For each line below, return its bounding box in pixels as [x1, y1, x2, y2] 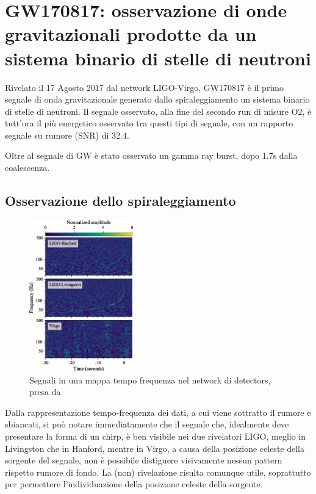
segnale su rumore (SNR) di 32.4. [5, 128, 129, 141]
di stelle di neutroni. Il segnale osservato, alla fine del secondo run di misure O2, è [5, 104, 312, 117]
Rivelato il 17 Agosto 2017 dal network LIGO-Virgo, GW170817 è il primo [5, 81, 284, 93]
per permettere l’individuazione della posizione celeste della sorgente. [5, 478, 263, 490]
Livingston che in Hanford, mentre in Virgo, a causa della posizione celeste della [5, 441, 304, 454]
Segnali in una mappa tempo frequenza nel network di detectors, [29, 373, 271, 386]
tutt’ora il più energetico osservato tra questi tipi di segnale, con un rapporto [5, 117, 293, 129]
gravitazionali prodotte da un [5, 21, 257, 46]
